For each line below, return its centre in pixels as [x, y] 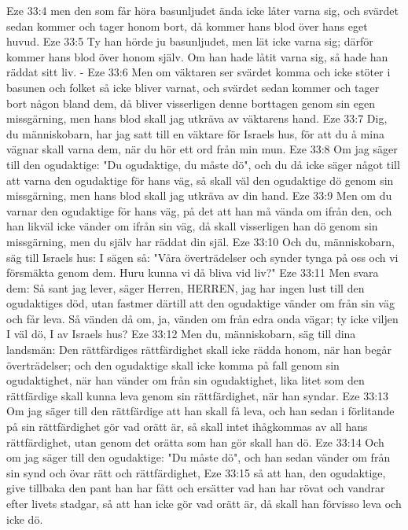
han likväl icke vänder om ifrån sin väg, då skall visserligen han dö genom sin [192, 226]
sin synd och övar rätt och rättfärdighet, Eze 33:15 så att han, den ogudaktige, [196, 472]
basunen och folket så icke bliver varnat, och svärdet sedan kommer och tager [193, 87]
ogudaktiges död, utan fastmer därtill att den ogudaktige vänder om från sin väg [200, 303]
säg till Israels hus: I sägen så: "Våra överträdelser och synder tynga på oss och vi [202, 257]
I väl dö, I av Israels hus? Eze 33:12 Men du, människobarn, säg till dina [181, 334]
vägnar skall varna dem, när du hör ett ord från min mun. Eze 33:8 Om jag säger [202, 149]
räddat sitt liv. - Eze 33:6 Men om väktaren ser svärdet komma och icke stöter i [198, 72]
